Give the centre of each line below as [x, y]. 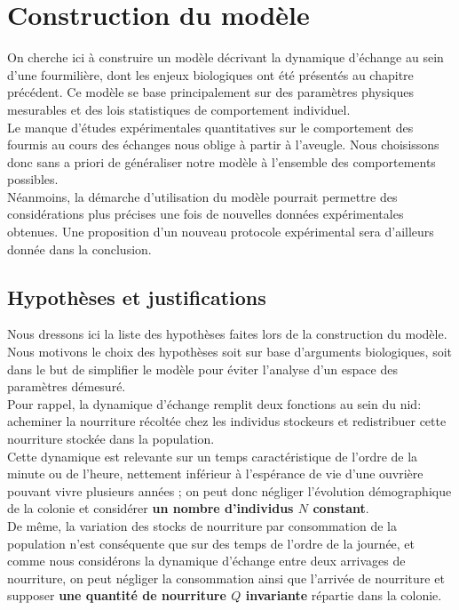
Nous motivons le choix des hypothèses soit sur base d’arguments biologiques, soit [230, 352]
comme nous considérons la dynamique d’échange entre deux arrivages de [206, 561]
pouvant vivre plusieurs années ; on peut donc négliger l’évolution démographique [229, 490]
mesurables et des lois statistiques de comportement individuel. [179, 109]
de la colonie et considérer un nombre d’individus [150, 508]
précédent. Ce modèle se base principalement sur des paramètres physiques [211, 92]
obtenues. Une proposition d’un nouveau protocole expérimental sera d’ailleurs [221, 232]
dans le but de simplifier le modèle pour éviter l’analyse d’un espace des [202, 369]
